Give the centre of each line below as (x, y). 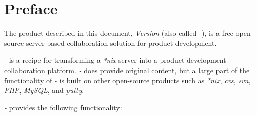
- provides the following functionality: (63, 107)
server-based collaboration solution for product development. (121, 43)
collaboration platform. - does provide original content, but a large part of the (127, 70)
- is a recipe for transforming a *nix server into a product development (115, 60)
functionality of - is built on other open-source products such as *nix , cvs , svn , (127, 80)
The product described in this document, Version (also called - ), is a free (119, 33)
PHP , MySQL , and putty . (44, 90)
